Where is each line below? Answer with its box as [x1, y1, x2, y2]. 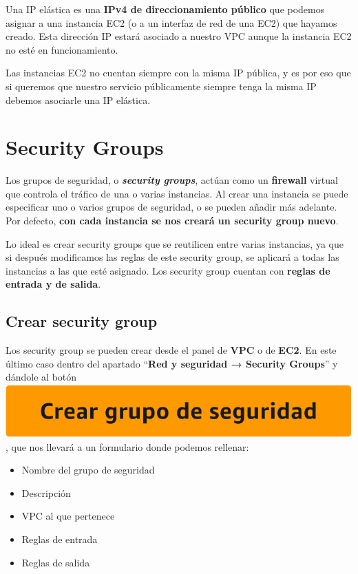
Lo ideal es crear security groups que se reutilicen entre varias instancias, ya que [6, 236, 344, 251]
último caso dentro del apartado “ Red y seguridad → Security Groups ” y [6, 356, 338, 370]
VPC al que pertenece [21, 509, 115, 523]
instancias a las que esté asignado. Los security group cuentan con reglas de [6, 263, 330, 277]
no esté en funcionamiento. [6, 42, 118, 56]
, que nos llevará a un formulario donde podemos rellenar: [6, 439, 249, 454]
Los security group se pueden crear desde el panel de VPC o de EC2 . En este [6, 343, 337, 357]
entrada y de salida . [6, 277, 101, 291]
